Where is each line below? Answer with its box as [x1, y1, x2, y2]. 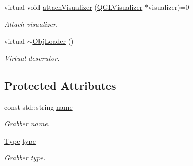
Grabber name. [4, 118, 50, 129]
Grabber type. [4, 152, 46, 163]
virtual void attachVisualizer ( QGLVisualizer [4, 2, 143, 12]
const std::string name [4, 101, 73, 112]
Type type [4, 135, 36, 146]
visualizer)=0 [148, 2, 189, 12]
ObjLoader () [32, 36, 74, 46]
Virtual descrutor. [4, 52, 60, 63]
